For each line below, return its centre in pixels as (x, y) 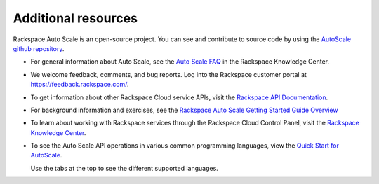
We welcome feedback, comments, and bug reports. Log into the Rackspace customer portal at (168, 74)
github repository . (39, 48)
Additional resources (75, 18)
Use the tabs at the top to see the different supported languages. (125, 168)
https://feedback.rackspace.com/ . (80, 85)
